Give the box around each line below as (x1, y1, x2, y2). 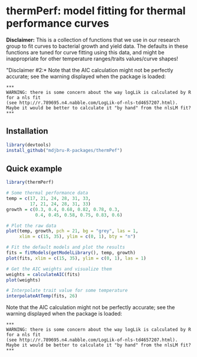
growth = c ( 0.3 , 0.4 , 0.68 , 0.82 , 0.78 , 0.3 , (6, 206, 120, 212)
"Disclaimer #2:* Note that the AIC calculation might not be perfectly (6, 66, 173, 73)
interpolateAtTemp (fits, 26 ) (6, 293, 78, 299)
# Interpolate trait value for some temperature (6, 288, 128, 294)
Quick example (6, 164, 63, 174)
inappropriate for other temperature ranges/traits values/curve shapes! (6, 55, 179, 62)
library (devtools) (6, 142, 51, 148)
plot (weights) (6, 277, 41, 283)
